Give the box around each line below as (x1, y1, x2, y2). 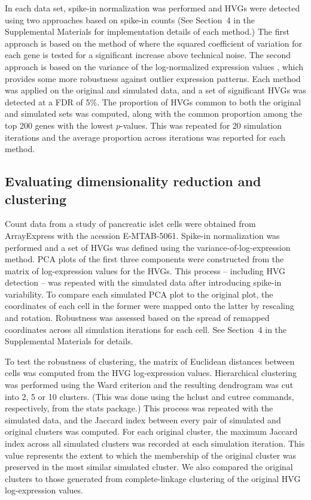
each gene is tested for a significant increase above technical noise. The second (5, 49, 291, 61)
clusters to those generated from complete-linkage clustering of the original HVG (5, 472, 301, 484)
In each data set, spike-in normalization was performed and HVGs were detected (5, 2, 300, 14)
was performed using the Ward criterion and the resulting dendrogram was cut (5, 378, 294, 391)
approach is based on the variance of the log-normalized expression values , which (5, 60, 304, 72)
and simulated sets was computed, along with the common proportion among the (5, 107, 302, 120)
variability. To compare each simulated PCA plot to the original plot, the (5, 287, 273, 300)
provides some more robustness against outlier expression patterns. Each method (5, 72, 301, 84)
